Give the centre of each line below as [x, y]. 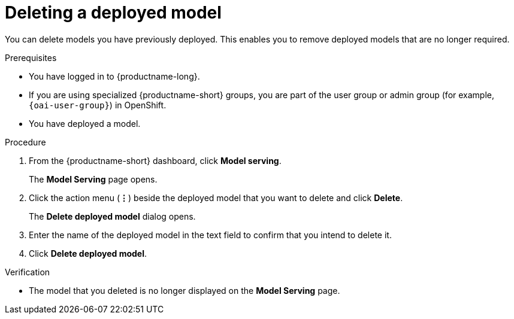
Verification [28, 272]
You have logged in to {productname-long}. [114, 76]
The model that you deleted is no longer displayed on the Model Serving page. [185, 290]
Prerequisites [31, 57]
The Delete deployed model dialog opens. [112, 216]
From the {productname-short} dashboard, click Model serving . [155, 160]
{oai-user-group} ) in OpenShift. [98, 105]
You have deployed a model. [85, 123]
